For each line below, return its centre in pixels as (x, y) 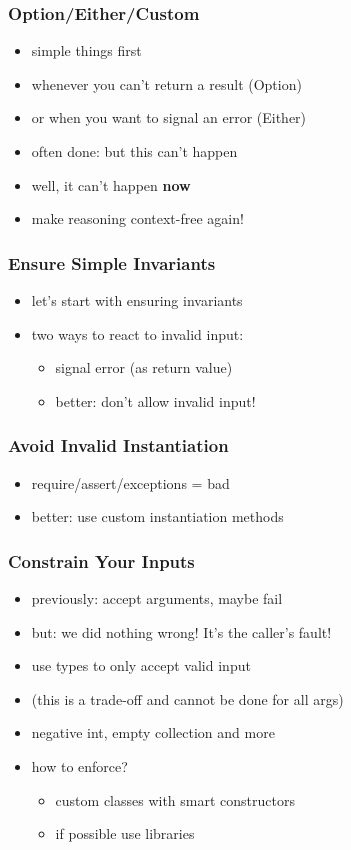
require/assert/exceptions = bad (130, 482)
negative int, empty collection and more (153, 732)
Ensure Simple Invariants (112, 262)
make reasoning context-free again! (137, 218)
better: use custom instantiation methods (157, 516)
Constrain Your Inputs (101, 560)
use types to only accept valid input (141, 665)
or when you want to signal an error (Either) (169, 117)
